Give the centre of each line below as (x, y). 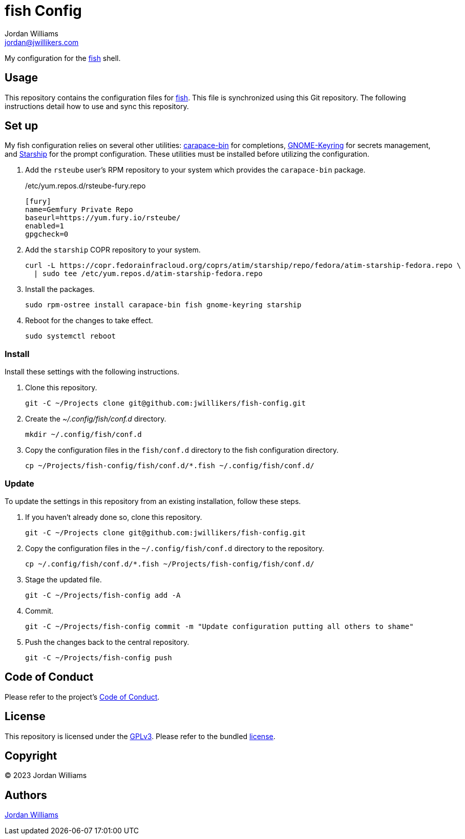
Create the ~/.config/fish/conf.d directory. (96, 419)
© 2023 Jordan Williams (46, 775)
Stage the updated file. (64, 579)
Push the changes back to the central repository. (107, 642)
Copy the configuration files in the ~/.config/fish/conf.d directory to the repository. (175, 548)
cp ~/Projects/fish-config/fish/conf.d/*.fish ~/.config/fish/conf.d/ (170, 466)
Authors (26, 795)
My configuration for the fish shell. (63, 58)
